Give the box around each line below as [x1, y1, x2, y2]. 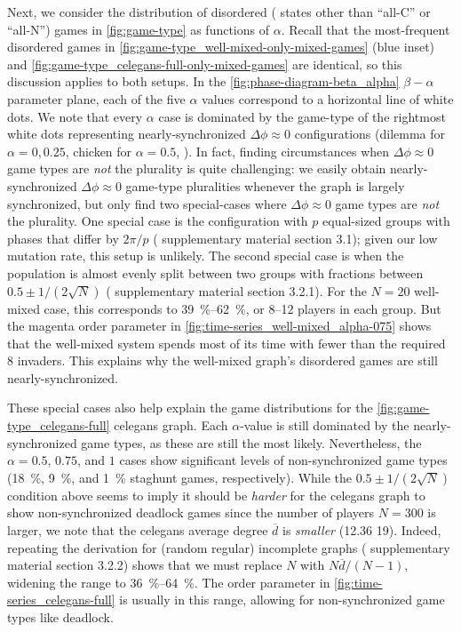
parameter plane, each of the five [7, 89, 186, 108]
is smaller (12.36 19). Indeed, [282, 521, 441, 540]
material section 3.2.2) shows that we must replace [7, 556, 282, 574]
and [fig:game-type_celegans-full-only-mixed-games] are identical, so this [7, 54, 402, 73]
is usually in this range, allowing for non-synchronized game [119, 590, 445, 609]
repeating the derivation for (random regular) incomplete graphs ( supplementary [7, 538, 450, 556]
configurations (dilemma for [294, 124, 446, 143]
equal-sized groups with [322, 212, 450, 230]
